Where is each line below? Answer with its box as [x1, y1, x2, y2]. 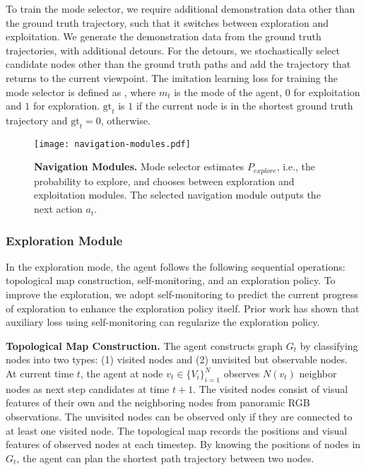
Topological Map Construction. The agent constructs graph [6, 338, 283, 353]
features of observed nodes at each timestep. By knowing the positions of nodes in [6, 437, 361, 452]
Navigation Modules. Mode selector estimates [34, 159, 244, 174]
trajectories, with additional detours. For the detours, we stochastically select [6, 42, 340, 57]
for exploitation [293, 84, 360, 99]
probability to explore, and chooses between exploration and [34, 173, 295, 188]
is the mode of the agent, [174, 84, 283, 99]
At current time [6, 366, 74, 381]
